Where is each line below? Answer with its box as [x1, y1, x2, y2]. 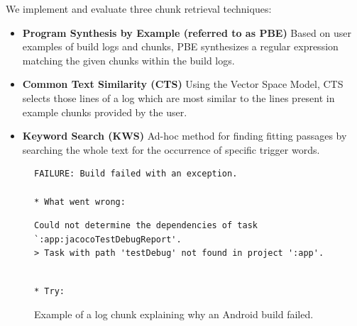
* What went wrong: [34, 196, 126, 207]
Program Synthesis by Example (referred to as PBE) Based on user [22, 25, 351, 40]
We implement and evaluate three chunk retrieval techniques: [6, 1, 272, 16]
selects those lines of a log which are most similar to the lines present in [22, 90, 335, 105]
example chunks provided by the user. [22, 104, 187, 119]
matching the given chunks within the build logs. [22, 52, 235, 67]
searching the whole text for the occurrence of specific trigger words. [22, 142, 320, 157]
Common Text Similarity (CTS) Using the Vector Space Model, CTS [22, 77, 344, 91]
